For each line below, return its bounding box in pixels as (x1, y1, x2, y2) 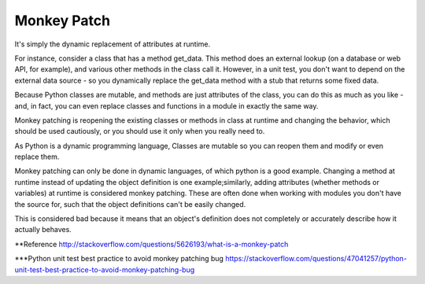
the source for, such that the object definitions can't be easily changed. (14, 199, 246, 208)
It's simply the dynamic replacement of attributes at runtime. (14, 39, 211, 49)
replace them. (14, 152, 60, 161)
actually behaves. (14, 225, 72, 234)
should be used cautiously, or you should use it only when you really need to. (14, 127, 265, 136)
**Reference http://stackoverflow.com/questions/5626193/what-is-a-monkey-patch (14, 239, 289, 249)
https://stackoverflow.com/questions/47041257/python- (225, 254, 407, 264)
